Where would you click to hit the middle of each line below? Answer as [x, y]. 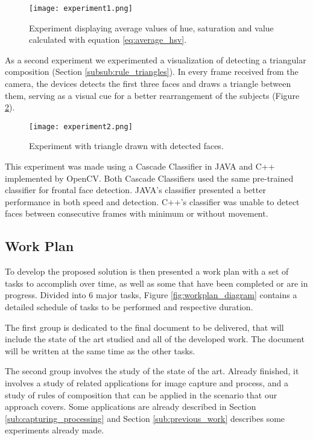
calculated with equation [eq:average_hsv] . [108, 40]
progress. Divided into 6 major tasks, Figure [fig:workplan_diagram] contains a [151, 295]
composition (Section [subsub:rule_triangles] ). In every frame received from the [152, 72]
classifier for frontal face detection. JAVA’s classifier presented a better [135, 190]
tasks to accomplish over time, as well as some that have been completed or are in [156, 283]
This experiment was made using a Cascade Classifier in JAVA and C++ [140, 166]
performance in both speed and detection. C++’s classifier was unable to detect [152, 201]
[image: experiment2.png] [81, 126]
